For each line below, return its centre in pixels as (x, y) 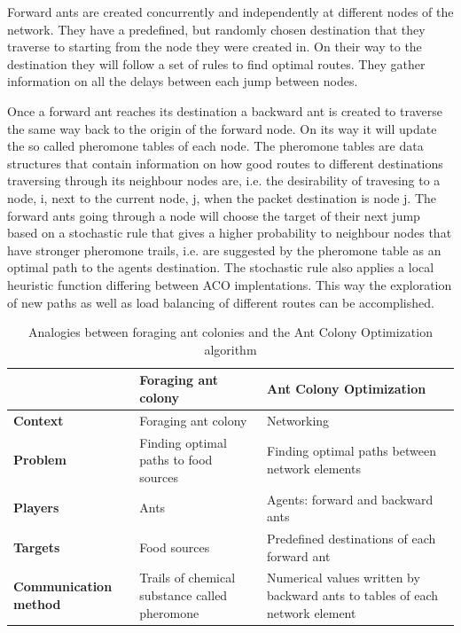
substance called (184, 595)
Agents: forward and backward (350, 499)
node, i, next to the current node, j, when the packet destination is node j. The (222, 197)
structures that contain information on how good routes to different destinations (225, 163)
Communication (63, 586)
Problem (40, 460)
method (37, 603)
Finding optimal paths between (352, 451)
